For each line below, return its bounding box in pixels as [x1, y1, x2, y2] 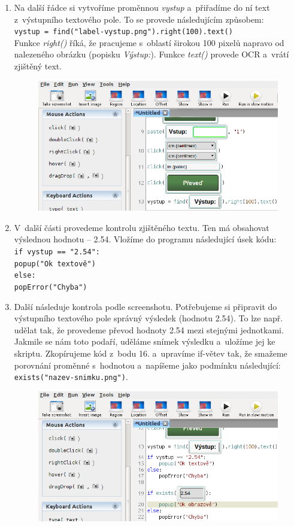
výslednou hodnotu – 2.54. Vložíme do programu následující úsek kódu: [14, 233, 277, 245]
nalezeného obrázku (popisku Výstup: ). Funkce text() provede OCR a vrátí [14, 48, 289, 60]
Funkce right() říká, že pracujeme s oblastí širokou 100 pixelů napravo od [14, 36, 284, 48]
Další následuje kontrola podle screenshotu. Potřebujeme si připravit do [14, 300, 277, 312]
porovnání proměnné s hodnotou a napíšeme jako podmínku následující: [14, 358, 281, 371]
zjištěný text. [14, 60, 62, 72]
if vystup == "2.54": [14, 247, 100, 256]
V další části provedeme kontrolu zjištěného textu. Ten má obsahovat [14, 221, 269, 233]
